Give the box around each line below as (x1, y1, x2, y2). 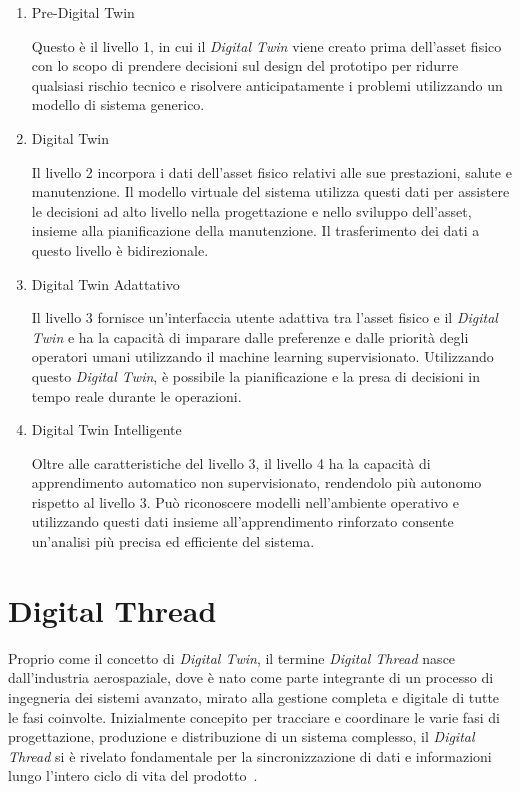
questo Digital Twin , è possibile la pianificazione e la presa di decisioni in (31, 365, 480, 386)
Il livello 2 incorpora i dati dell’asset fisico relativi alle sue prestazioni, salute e (31, 161, 512, 182)
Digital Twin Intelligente (31, 419, 182, 440)
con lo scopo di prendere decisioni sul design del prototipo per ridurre (31, 55, 459, 76)
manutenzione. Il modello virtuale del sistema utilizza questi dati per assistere (31, 181, 510, 202)
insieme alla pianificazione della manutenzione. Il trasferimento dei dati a (31, 220, 480, 241)
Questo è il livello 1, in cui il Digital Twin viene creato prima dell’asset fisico (31, 35, 502, 56)
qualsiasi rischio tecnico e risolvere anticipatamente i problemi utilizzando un (31, 74, 503, 95)
